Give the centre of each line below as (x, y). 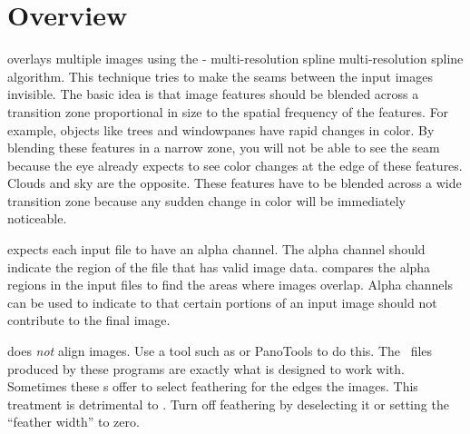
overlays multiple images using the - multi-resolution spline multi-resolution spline (235, 59)
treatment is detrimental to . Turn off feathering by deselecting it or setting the (228, 404)
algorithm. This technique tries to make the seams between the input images (220, 76)
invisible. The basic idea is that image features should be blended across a (213, 94)
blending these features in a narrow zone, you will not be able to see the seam (224, 148)
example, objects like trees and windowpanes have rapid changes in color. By (221, 129)
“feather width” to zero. (73, 422)
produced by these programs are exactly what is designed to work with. (206, 368)
